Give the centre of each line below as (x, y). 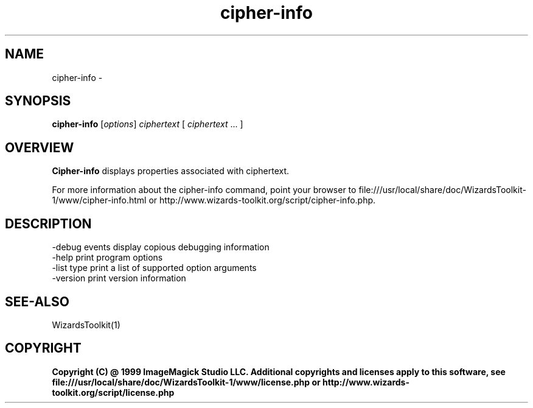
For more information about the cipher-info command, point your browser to (204, 190)
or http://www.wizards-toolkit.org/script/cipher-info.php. (262, 200)
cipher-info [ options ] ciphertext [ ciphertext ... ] (148, 124)
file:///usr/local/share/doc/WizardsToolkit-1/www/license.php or (186, 382)
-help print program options (107, 258)
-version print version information (119, 278)
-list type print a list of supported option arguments (154, 268)
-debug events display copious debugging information (161, 247)
